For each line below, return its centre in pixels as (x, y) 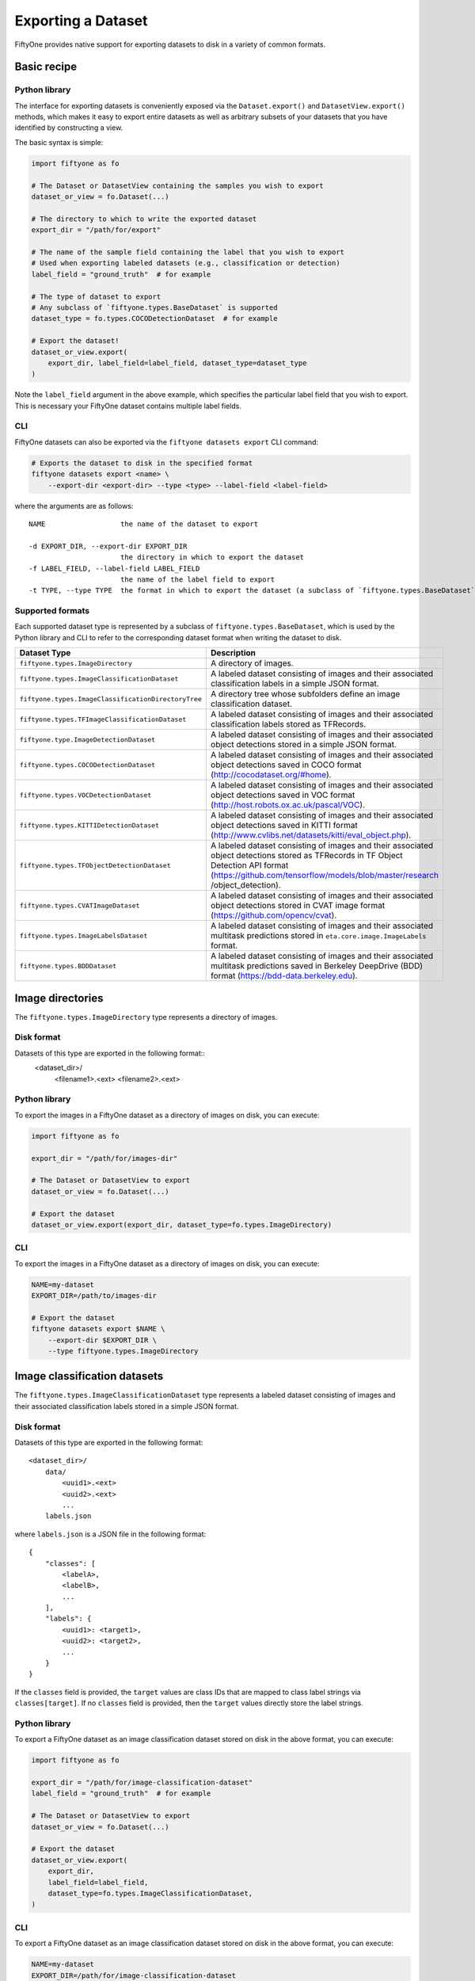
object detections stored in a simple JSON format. (304, 745)
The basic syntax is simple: (59, 142)
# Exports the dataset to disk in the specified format (142, 463)
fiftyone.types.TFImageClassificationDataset (103, 719)
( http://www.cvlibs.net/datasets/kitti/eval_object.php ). (311, 835)
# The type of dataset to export (96, 296)
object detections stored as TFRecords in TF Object (307, 856)
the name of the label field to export (198, 579)
